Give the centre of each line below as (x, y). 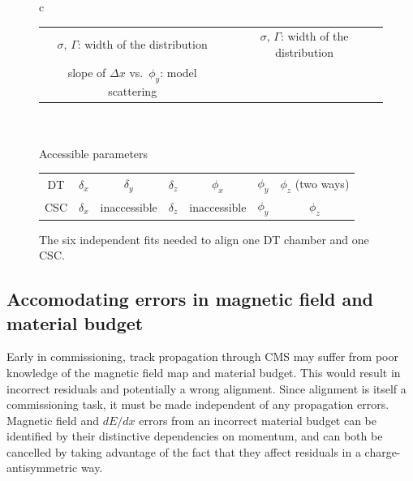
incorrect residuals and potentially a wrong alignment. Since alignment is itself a (206, 388)
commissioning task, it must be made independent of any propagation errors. (198, 404)
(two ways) (322, 184)
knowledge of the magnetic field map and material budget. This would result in (204, 372)
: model (179, 72)
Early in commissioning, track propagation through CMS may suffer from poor (202, 356)
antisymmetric (42, 468)
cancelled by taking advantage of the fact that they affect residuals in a (184, 451)
